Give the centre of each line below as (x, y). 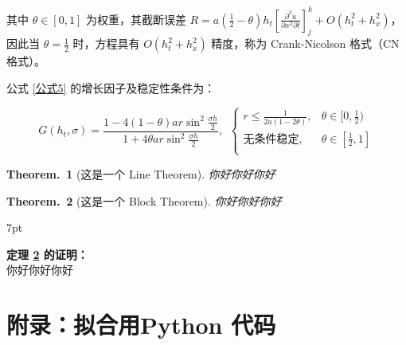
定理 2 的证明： (47, 254)
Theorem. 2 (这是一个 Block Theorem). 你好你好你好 (144, 200)
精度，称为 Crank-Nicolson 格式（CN (305, 43)
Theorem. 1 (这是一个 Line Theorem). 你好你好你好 (141, 173)
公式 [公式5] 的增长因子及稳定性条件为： (111, 87)
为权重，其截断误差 (136, 19)
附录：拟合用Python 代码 (141, 325)
